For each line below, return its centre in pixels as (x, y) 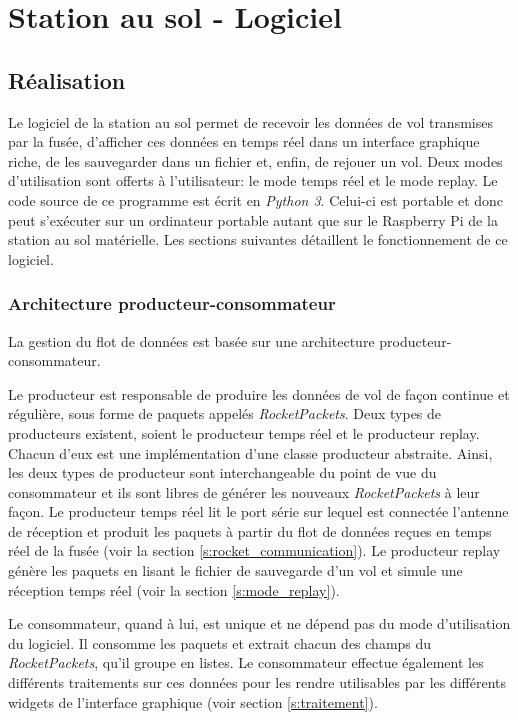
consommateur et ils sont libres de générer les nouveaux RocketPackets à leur (244, 491)
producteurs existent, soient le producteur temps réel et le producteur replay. (244, 432)
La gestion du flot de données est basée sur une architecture (191, 340)
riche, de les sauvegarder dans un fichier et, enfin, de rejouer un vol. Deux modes (255, 160)
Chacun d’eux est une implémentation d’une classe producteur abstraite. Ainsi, (250, 452)
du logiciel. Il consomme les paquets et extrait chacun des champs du (220, 642)
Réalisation (67, 79)
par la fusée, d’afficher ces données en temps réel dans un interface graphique (244, 141)
